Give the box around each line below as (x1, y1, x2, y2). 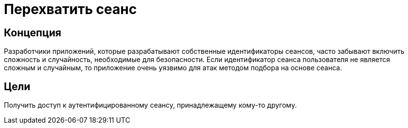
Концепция (4, 26, 61, 39)
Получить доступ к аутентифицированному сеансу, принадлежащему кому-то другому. (4, 101, 297, 110)
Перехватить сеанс (4, 1, 137, 17)
